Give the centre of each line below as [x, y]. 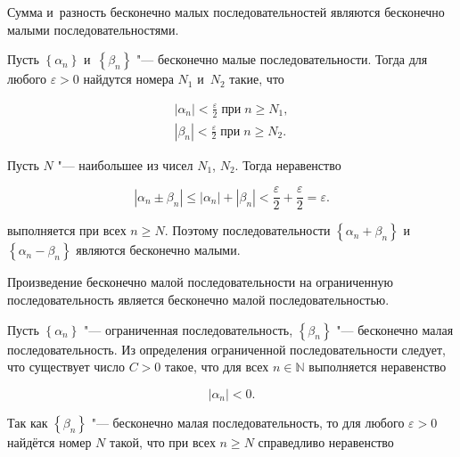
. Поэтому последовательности [247, 230]
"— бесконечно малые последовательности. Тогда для [282, 59]
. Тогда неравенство [288, 164]
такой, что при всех [163, 441]
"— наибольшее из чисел [125, 164]
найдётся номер [49, 441]
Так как [28, 422]
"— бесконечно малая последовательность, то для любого [248, 422]
